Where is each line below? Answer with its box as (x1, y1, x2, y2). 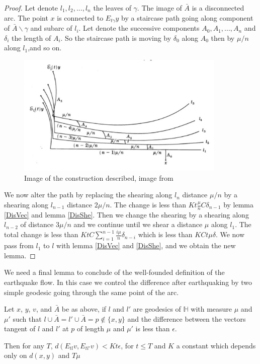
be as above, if (61, 304, 106, 314)
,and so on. (28, 42, 62, 53)
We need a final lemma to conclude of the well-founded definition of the (4, 267, 225, 277)
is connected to (57, 12, 104, 23)
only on (4, 350, 27, 360)
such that (13, 313, 42, 324)
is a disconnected (192, 3, 244, 13)
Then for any (4, 340, 44, 350)
